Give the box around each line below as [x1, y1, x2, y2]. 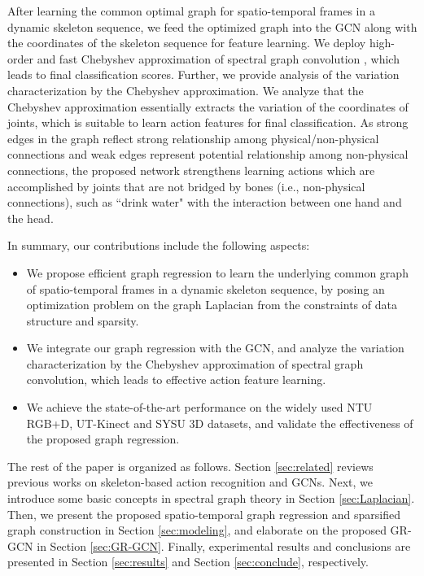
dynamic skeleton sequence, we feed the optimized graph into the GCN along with [7, 18, 417, 35]
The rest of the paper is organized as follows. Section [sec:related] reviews [7, 457, 374, 474]
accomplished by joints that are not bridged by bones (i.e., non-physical [7, 177, 365, 194]
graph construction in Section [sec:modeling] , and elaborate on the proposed [7, 521, 387, 539]
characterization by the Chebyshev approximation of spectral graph [26, 355, 364, 372]
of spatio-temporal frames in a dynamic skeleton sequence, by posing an [26, 280, 385, 297]
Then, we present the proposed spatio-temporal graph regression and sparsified [7, 505, 401, 522]
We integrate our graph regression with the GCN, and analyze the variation [26, 339, 404, 356]
